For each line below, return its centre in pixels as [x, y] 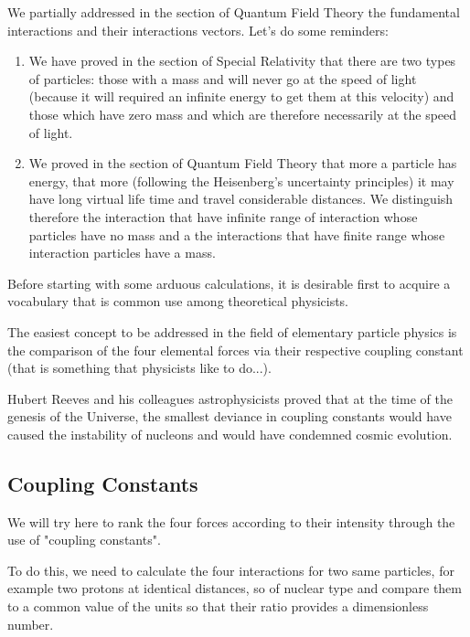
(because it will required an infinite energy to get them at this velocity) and [241, 96]
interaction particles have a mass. [122, 253]
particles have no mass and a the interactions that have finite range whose [237, 234]
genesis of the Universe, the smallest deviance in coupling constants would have [230, 416]
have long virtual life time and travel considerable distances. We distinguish [241, 199]
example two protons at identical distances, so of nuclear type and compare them [235, 588]
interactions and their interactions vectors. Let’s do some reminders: [198, 30]
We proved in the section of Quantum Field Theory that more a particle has [243, 163]
